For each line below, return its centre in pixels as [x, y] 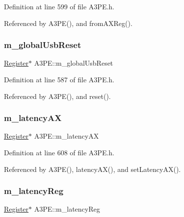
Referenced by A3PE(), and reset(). [57, 96]
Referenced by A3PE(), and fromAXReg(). [68, 23]
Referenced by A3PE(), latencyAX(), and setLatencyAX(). [92, 169]
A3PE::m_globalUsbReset [74, 63]
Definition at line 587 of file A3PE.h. [59, 79]
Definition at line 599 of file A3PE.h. [59, 6]
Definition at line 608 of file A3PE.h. [59, 152]
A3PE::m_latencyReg [67, 209]
